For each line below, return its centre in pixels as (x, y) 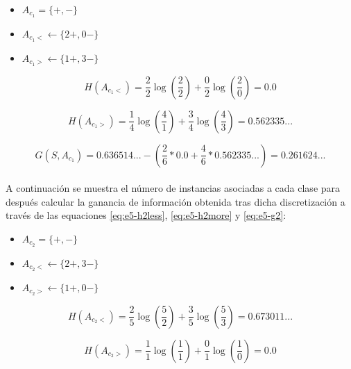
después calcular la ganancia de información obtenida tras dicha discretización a (175, 201)
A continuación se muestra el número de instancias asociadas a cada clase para (173, 188)
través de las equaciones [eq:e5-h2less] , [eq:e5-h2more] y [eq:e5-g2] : (146, 215)
